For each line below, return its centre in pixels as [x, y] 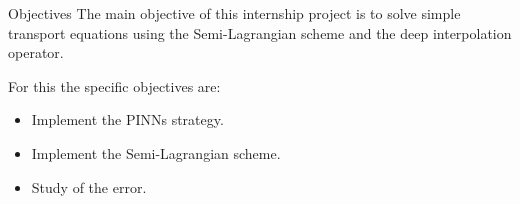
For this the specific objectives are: [114, 85]
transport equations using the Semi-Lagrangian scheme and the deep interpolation [260, 32]
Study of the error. [89, 186]
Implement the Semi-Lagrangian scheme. [156, 152]
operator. [36, 52]
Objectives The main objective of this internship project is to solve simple [234, 13]
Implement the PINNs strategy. [127, 119]
